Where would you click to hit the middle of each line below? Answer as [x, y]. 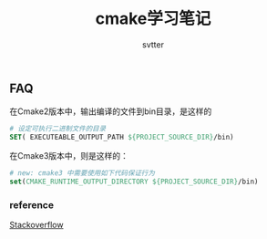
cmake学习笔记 [153, 19]
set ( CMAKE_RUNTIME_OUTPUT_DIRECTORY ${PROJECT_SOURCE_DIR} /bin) [134, 182]
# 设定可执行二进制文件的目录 [58, 129]
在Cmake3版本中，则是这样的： [69, 156]
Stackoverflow [36, 225]
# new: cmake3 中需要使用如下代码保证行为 [82, 173]
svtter [153, 44]
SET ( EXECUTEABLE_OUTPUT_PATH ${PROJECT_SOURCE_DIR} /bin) [122, 138]
